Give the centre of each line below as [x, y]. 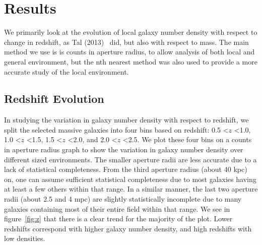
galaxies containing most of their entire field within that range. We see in [117, 208]
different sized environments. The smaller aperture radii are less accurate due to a [130, 159]
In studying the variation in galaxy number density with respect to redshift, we [126, 120]
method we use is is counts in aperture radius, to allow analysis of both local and [129, 52]
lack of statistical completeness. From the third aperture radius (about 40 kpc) [126, 169]
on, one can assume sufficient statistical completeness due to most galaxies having [130, 179]
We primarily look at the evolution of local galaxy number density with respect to [131, 32]
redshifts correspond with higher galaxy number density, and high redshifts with [128, 228]
